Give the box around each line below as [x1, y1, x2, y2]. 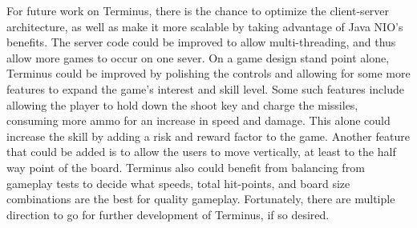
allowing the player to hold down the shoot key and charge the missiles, [6, 96, 358, 113]
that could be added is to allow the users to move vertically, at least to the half [6, 143, 396, 160]
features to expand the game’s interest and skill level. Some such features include [6, 80, 404, 97]
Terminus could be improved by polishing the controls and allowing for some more [6, 65, 411, 82]
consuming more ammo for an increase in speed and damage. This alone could [6, 112, 391, 129]
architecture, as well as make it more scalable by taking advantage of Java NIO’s [6, 18, 403, 34]
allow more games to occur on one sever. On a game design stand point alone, [6, 49, 390, 66]
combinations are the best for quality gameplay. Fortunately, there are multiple [6, 190, 395, 207]
